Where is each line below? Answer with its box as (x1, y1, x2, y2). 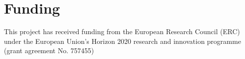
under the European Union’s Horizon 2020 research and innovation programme (4, 36, 241, 46)
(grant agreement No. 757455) (4, 45, 94, 56)
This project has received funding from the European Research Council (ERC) (4, 26, 240, 37)
